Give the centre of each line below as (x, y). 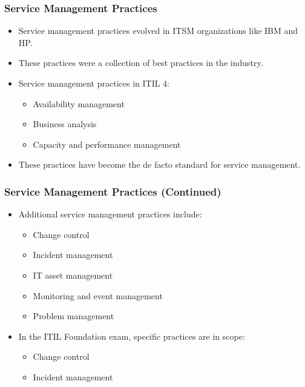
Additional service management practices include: (110, 214)
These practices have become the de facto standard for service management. (159, 164)
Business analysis (65, 124)
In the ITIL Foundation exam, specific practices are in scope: (132, 336)
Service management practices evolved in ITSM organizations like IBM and (158, 31)
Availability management (79, 103)
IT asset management (73, 275)
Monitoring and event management (98, 295)
